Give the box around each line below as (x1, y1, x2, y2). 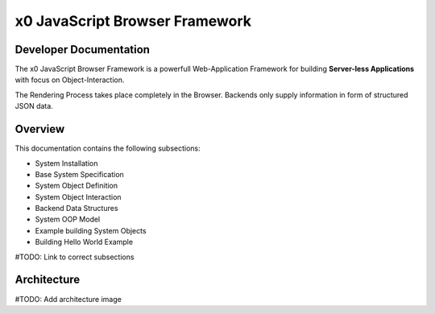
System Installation (35, 158, 98, 168)
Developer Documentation (14, 43, 151, 56)
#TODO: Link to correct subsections (14, 252, 135, 262)
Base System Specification (35, 169, 124, 179)
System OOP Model (35, 214, 101, 225)
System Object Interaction (35, 192, 122, 201)
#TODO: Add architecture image (14, 294, 122, 304)
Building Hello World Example (35, 238, 133, 247)
